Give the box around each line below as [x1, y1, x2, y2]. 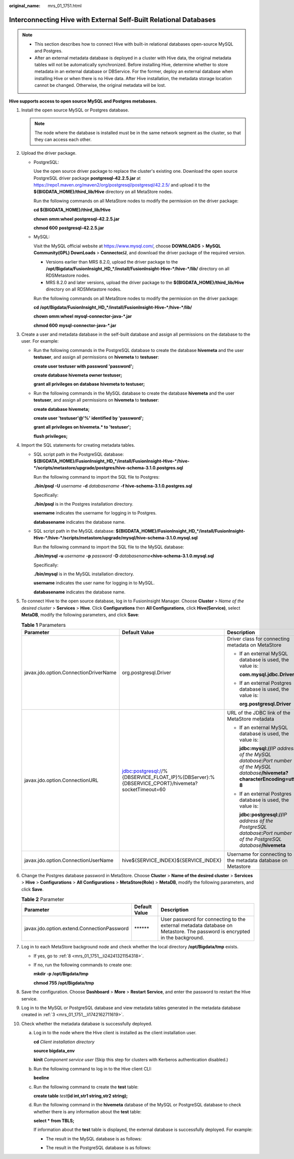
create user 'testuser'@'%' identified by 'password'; [33, 415, 144, 421]
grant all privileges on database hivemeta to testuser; [33, 381, 145, 387]
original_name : [9, 3, 41, 8]
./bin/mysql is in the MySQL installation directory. [33, 571, 134, 577]
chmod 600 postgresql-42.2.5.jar [33, 225, 104, 231]
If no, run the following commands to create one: [33, 962, 132, 968]
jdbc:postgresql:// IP [239, 811, 288, 818]
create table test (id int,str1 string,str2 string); [33, 1093, 128, 1099]
